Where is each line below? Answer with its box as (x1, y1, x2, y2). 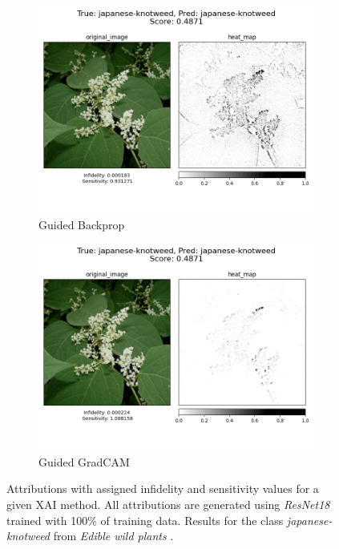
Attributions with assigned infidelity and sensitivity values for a (6, 480, 319, 497)
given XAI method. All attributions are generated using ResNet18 (6, 495, 330, 512)
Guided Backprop (38, 216, 125, 232)
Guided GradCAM (38, 453, 130, 470)
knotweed (6, 527, 50, 544)
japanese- (286, 511, 333, 528)
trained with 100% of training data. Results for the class (6, 511, 284, 528)
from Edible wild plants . (53, 527, 174, 544)
